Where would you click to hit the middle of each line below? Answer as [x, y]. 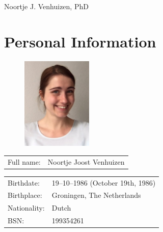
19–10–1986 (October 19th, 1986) [104, 182]
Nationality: [26, 208]
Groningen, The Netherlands [96, 195]
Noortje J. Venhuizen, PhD [46, 6]
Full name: [24, 161]
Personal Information [80, 41]
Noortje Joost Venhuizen [86, 161]
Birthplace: [25, 195]
